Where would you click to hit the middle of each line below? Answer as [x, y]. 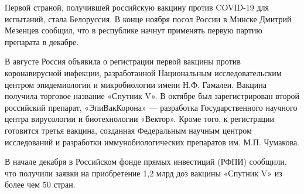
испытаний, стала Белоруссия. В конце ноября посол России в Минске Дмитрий [148, 18]
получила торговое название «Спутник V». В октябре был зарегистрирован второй [152, 96]
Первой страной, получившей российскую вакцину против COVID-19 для [137, 7]
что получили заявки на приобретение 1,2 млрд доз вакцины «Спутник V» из [144, 173]
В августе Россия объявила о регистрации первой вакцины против [123, 61]
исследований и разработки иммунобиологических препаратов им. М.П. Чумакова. [152, 142]
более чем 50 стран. [40, 184]
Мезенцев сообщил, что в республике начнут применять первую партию [134, 30]
